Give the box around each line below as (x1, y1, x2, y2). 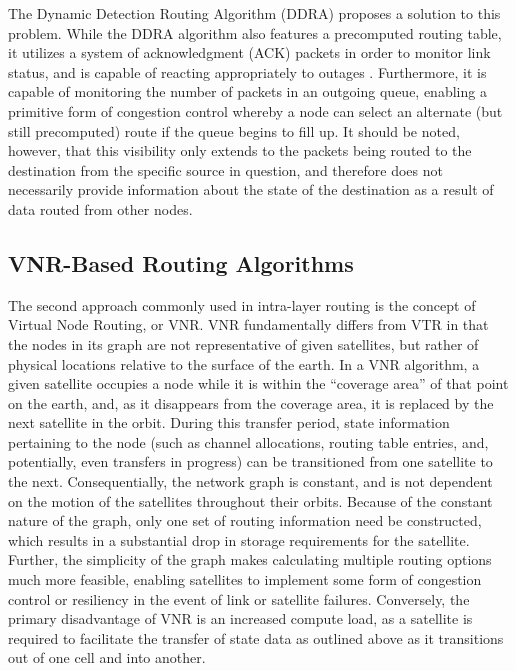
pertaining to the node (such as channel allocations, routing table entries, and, (8, 431, 489, 452)
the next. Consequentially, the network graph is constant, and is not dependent (8, 471, 493, 492)
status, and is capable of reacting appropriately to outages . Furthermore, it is (8, 61, 487, 82)
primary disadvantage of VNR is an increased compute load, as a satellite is (8, 608, 473, 629)
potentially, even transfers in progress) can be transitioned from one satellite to (8, 451, 493, 472)
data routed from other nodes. (8, 198, 193, 219)
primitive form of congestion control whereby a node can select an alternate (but (8, 100, 503, 121)
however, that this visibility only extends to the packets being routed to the (8, 140, 472, 161)
